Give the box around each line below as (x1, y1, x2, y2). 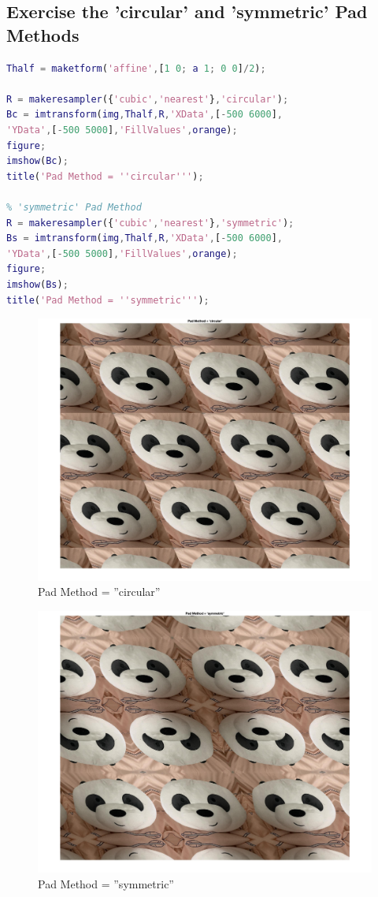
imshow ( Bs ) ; (6, 278, 69, 290)
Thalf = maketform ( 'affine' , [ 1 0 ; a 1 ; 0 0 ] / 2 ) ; (6, 62, 266, 74)
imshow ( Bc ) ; (6, 155, 69, 167)
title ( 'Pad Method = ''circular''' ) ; (6, 170, 204, 182)
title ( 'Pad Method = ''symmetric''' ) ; (6, 294, 209, 306)
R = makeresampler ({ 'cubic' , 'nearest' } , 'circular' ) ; (6, 93, 289, 105)
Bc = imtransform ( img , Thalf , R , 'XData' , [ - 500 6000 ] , (6, 109, 283, 121)
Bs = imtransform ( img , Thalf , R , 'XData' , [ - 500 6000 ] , (6, 233, 283, 244)
